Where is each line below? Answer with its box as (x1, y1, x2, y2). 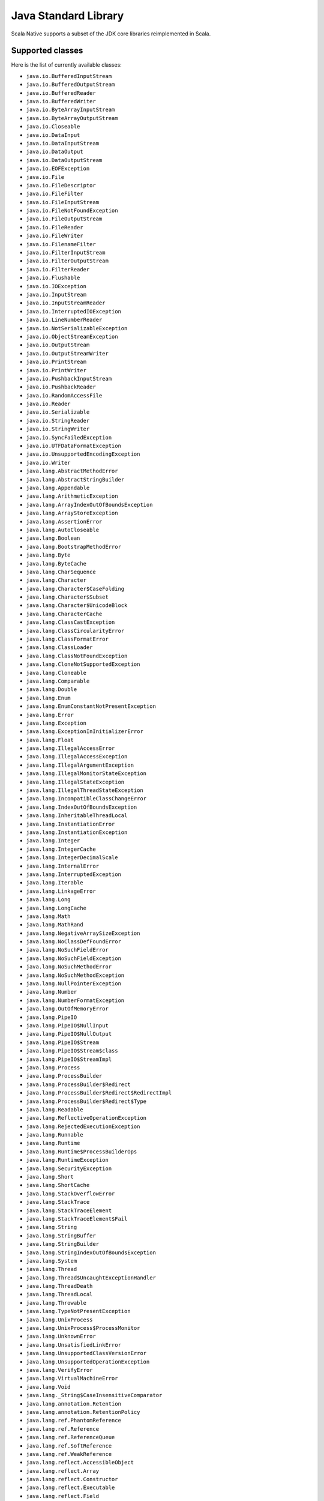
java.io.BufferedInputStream (26, 73, 112, 79)
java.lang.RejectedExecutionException (26, 1123, 140, 1130)
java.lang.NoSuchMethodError (26, 964, 112, 970)
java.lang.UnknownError (26, 1333, 96, 1340)
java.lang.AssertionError (26, 518, 103, 525)
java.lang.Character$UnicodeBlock (26, 602, 128, 609)
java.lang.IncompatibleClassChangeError (26, 796, 147, 802)
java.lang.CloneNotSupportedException (26, 661, 140, 668)
